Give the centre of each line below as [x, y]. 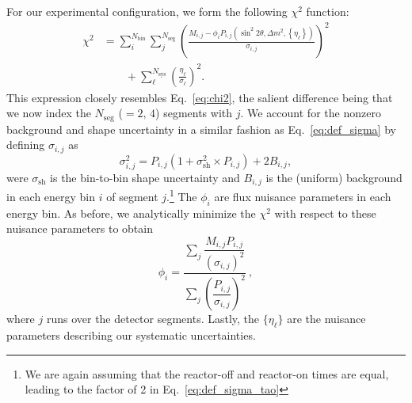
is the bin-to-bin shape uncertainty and [145, 177]
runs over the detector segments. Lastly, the [153, 319]
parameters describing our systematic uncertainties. [131, 335]
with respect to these [325, 213]
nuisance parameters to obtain [80, 228]
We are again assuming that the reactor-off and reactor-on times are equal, [207, 373]
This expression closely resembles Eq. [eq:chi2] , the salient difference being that [200, 97]
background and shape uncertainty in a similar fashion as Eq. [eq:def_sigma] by [201, 129]
